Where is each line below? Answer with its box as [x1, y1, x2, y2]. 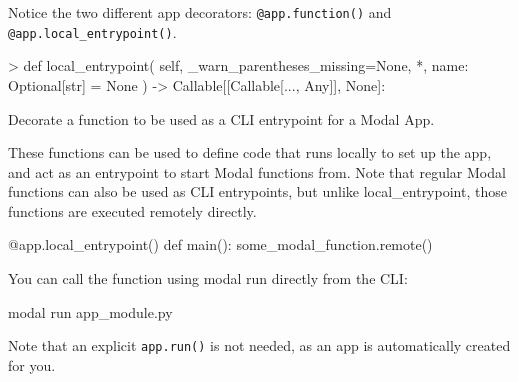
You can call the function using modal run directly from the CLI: [8, 268, 408, 289]
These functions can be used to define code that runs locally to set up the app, [8, 142, 492, 163]
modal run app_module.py [8, 301, 173, 322]
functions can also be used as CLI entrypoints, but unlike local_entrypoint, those [8, 181, 507, 202]
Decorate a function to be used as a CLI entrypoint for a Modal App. [8, 108, 435, 129]
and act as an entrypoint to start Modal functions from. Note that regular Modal [8, 161, 506, 182]
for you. [8, 354, 56, 375]
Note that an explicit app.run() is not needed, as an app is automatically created [8, 335, 511, 356]
